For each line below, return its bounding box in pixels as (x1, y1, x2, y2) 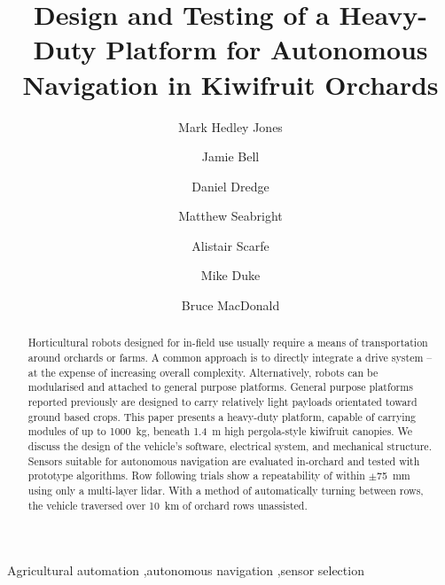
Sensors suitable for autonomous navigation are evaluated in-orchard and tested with (27, 453, 420, 468)
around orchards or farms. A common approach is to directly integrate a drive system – (27, 350, 433, 365)
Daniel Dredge (191, 176, 269, 195)
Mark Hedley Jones (178, 117, 283, 136)
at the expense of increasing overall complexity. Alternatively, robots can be (27, 364, 379, 379)
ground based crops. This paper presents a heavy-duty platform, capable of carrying (27, 409, 417, 424)
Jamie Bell (201, 147, 260, 166)
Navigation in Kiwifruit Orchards (22, 66, 439, 102)
